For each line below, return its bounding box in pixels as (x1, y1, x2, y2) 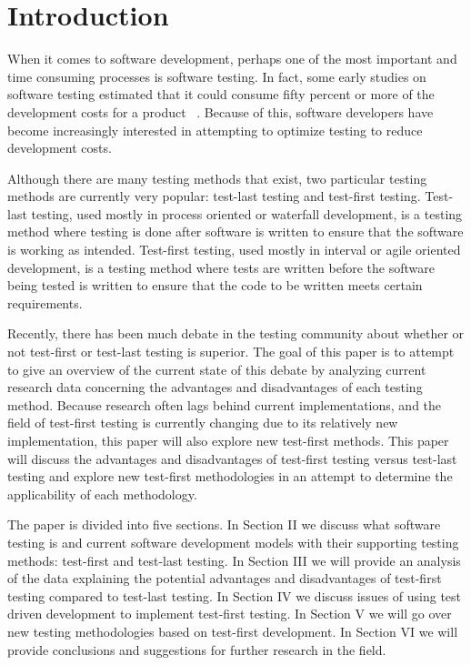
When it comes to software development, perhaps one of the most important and (7, 49, 457, 68)
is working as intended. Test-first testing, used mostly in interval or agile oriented (7, 240, 461, 259)
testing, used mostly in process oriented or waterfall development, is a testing (31, 204, 463, 223)
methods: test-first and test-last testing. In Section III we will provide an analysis (7, 550, 461, 569)
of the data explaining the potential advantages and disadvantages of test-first (7, 569, 442, 588)
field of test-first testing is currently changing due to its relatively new (7, 413, 398, 432)
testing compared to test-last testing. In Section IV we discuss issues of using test (7, 586, 462, 605)
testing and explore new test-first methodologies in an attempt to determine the (7, 467, 453, 486)
